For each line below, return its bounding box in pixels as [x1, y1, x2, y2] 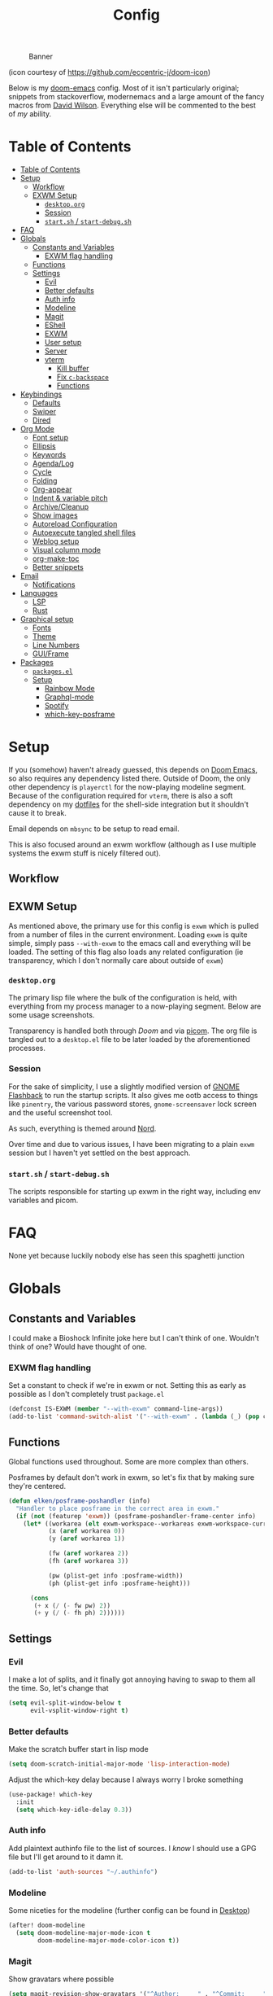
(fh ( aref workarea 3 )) [48, 1557, 129, 1565]
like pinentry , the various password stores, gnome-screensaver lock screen [8, 1099, 258, 1109]
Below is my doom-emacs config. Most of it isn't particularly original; [8, 83, 240, 93]
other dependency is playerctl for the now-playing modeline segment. [8, 782, 246, 792]
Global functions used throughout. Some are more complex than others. [8, 1456, 249, 1466]
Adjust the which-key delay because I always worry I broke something [8, 1775, 244, 1784]
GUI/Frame [32, 649, 69, 659]
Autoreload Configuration [32, 519, 118, 529]
